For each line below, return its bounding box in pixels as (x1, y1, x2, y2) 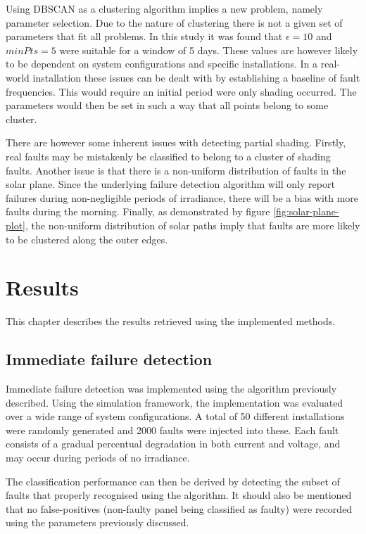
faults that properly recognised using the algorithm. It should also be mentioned (6, 488, 352, 502)
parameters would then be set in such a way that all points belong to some (6, 98, 329, 113)
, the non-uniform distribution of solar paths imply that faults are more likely (25, 217, 360, 232)
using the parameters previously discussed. (6, 515, 189, 530)
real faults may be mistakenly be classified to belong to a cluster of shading (6, 148, 331, 163)
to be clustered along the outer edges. (6, 231, 168, 246)
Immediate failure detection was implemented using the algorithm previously (6, 381, 337, 396)
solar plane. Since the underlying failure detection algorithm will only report (6, 177, 335, 191)
